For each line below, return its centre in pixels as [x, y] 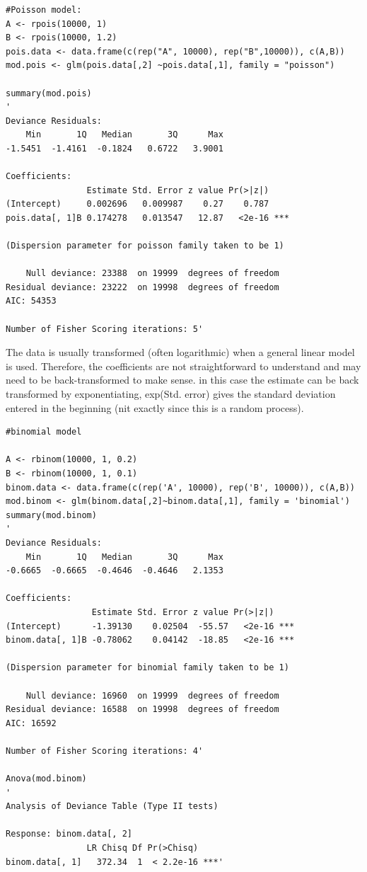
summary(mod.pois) [49, 93]
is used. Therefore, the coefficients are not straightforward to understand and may [183, 366]
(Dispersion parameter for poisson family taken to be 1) [145, 246]
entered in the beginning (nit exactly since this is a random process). [155, 407]
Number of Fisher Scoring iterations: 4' [105, 751]
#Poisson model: [44, 10]
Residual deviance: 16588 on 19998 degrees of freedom [142, 710]
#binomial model [44, 432]
